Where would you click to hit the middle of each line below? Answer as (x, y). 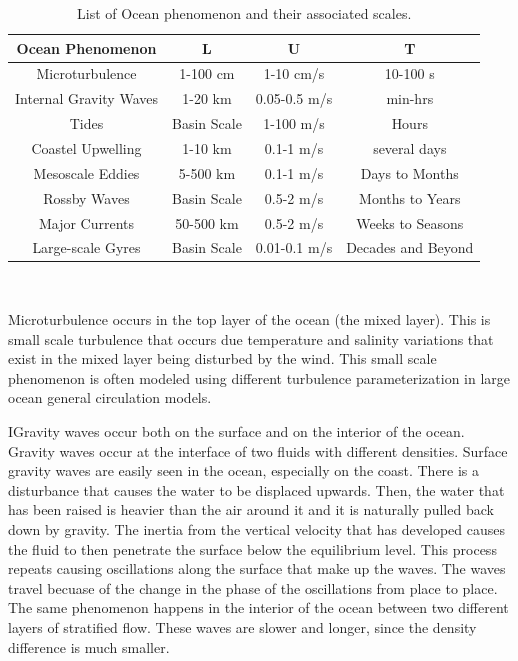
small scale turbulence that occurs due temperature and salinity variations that (251, 338)
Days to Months (409, 172)
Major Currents (86, 222)
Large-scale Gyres (86, 247)
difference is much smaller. (89, 646)
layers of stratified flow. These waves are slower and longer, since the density (242, 626)
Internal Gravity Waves (86, 98)
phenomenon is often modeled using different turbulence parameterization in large (259, 377)
